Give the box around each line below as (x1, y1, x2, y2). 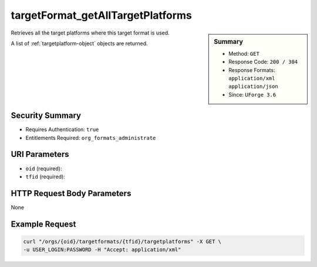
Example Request (11, 219, 76, 229)
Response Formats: (228, 66, 275, 73)
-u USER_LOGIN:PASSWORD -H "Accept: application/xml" (23, 247, 181, 253)
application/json (228, 83, 278, 90)
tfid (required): (25, 173, 66, 180)
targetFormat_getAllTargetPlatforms (11, 9, 192, 22)
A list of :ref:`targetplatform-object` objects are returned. (11, 40, 148, 47)
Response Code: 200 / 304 (228, 59, 298, 66)
